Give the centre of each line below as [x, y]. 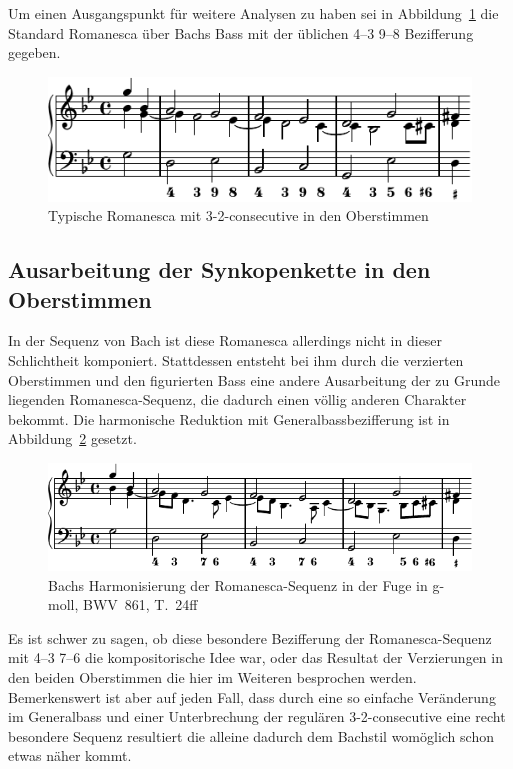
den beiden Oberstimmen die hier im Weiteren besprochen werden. [212, 677]
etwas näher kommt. [70, 755]
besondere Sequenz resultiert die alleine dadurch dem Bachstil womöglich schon [251, 735]
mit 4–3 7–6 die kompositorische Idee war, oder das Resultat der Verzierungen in [255, 657]
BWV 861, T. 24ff [140, 604]
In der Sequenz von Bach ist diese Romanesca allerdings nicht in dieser [225, 340]
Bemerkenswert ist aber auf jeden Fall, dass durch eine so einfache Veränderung [252, 696]
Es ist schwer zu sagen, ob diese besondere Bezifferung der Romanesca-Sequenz [250, 637]
